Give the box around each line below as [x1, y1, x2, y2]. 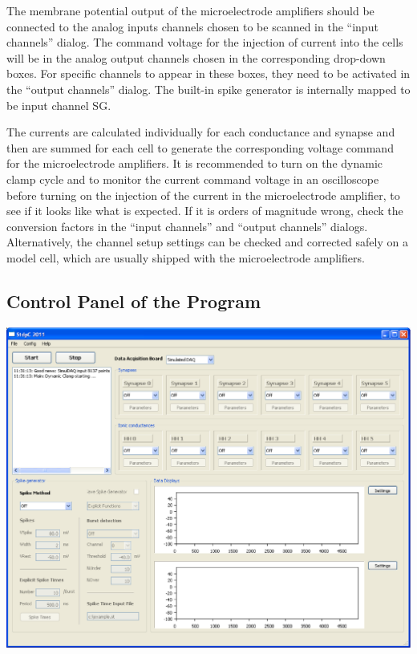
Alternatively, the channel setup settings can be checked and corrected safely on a [6, 234, 408, 250]
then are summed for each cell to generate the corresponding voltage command [6, 139, 394, 156]
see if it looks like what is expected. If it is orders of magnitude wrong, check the [6, 202, 403, 219]
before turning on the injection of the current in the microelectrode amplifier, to [6, 186, 400, 203]
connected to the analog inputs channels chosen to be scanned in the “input [6, 18, 379, 35]
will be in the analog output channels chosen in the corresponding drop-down [6, 49, 386, 66]
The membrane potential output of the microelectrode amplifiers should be [6, 2, 374, 18]
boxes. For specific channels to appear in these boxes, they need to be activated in [6, 65, 411, 82]
